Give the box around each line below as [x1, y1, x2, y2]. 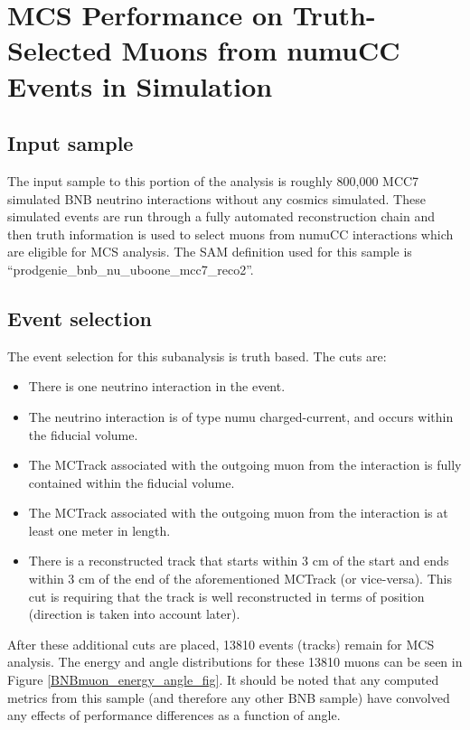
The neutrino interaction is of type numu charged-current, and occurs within [28, 407, 454, 426]
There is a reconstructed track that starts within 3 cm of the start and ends [28, 551, 449, 570]
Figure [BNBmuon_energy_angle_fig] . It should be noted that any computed [7, 670, 439, 689]
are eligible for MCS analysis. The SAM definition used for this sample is [7, 242, 412, 261]
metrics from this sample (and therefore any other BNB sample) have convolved [7, 688, 450, 707]
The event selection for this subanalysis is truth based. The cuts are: [7, 346, 387, 365]
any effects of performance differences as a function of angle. [7, 706, 341, 725]
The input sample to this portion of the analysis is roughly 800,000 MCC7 [7, 171, 419, 190]
